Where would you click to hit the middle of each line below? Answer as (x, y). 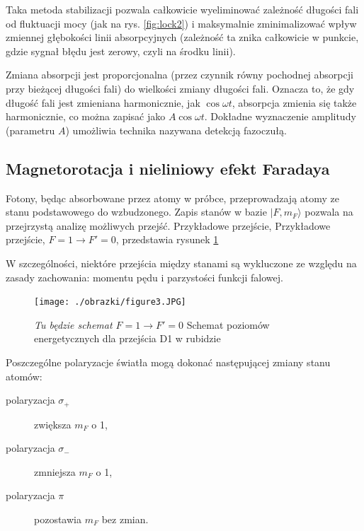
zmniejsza (55, 471)
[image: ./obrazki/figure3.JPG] (110, 302)
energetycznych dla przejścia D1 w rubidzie (127, 338)
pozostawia (58, 519)
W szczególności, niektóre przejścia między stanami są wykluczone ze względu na (181, 263)
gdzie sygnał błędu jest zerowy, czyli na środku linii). (121, 51)
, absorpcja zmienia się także (294, 102)
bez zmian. (125, 519)
